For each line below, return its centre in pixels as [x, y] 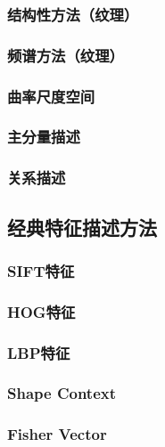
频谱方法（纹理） [66, 55]
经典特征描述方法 [82, 227]
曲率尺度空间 [51, 96]
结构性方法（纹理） [73, 14]
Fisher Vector [57, 434]
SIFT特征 [41, 270]
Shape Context [62, 393]
